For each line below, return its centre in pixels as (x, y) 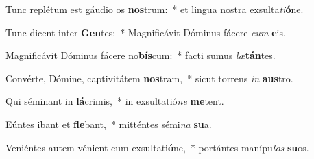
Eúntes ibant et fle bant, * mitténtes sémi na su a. (109, 124)
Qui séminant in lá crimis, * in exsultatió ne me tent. (115, 101)
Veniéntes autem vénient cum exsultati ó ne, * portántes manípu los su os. (157, 147)
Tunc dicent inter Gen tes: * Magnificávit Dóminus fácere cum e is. (146, 32)
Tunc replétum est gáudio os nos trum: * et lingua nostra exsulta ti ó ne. (155, 9)
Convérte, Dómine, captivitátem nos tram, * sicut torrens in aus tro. (149, 78)
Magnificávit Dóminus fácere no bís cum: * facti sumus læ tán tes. (141, 55)
